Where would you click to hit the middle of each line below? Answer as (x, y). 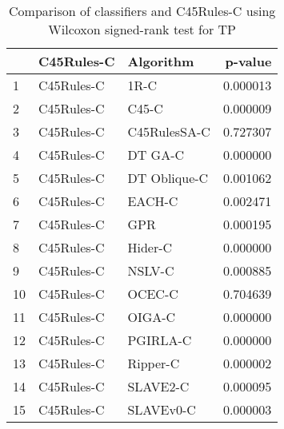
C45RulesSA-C (169, 131)
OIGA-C (152, 317)
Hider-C (150, 247)
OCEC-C (153, 294)
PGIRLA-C (160, 340)
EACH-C (153, 201)
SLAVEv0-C (162, 409)
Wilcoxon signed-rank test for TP (142, 29)
